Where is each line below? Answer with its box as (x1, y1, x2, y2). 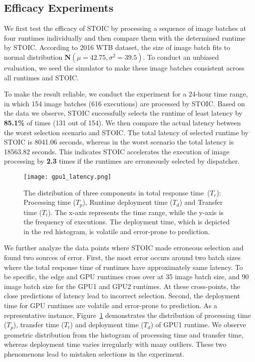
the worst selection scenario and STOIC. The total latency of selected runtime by (4, 127, 249, 137)
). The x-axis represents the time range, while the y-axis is (48, 207, 224, 217)
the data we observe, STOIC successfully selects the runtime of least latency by (4, 108, 243, 118)
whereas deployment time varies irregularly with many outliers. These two (4, 339, 227, 349)
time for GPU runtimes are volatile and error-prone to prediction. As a (4, 300, 217, 310)
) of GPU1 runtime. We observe (150, 319, 246, 330)
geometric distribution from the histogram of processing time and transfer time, (4, 329, 244, 339)
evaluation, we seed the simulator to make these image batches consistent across (4, 62, 245, 72)
